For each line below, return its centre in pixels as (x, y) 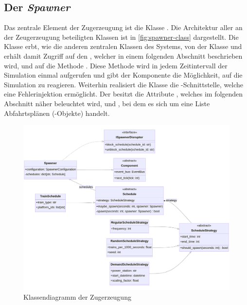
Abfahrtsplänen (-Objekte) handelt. (57, 113)
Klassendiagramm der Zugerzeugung (77, 297)
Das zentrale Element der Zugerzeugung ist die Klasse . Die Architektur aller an (123, 27)
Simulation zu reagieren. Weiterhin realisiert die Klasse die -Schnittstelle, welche (124, 84)
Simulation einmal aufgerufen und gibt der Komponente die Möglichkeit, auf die (123, 75)
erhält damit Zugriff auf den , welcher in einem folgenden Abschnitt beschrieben (123, 56)
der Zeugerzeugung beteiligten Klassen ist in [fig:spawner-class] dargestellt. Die (121, 37)
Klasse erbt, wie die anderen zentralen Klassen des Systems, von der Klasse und (123, 46)
